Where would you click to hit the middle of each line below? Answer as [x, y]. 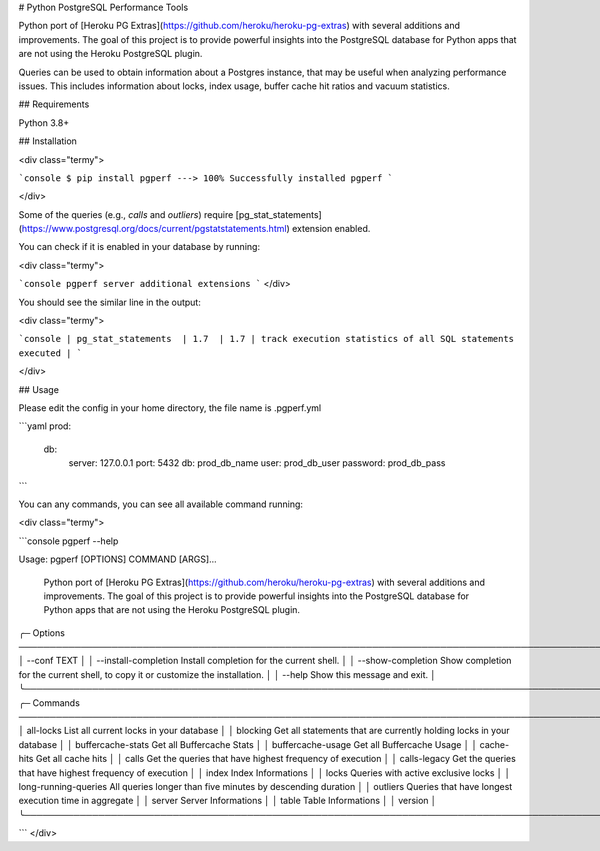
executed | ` [50, 353]
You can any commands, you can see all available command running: [161, 504]
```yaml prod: [45, 426]
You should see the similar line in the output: [110, 302]
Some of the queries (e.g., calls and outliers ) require [126, 214]
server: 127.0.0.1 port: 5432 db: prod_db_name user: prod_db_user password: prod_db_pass [257, 463]
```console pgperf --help [68, 541]
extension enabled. [331, 229]
